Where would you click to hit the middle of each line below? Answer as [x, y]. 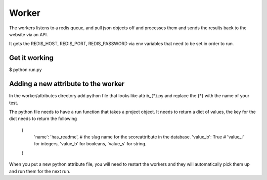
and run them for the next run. [40, 171]
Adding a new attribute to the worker [67, 84]
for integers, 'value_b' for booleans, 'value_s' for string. [90, 144]
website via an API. [28, 34]
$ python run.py [25, 70]
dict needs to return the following [43, 119]
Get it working [31, 58]
